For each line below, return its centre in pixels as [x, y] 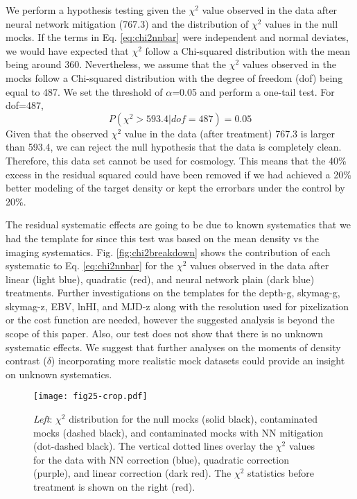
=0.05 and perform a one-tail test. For [253, 91]
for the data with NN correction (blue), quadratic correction [161, 459]
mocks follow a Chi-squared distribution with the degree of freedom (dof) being [174, 77]
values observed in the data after [260, 265]
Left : [43, 419]
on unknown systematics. [59, 374]
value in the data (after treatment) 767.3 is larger [229, 133]
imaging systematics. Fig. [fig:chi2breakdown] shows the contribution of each [168, 252]
